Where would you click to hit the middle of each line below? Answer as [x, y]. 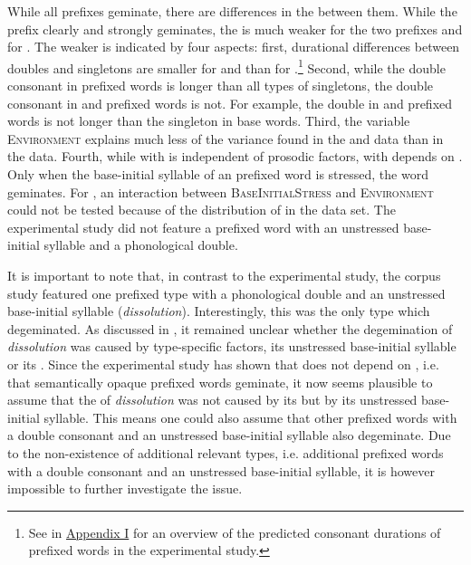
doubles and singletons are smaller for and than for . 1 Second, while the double [226, 66]
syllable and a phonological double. [141, 245]
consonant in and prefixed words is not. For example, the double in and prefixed [230, 103]
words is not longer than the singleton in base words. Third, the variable [209, 121]
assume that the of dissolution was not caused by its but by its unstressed [212, 400]
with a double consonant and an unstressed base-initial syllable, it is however [221, 470]
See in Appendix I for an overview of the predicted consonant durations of [235, 532]
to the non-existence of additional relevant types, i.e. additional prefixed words [226, 452]
